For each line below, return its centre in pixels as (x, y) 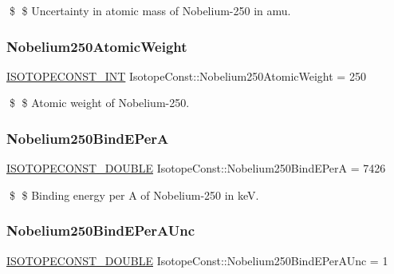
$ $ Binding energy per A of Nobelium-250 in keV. (134, 195)
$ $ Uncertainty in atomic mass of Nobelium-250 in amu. (150, 10)
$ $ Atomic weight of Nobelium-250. (99, 103)
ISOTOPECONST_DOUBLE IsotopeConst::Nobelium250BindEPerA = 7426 (196, 168)
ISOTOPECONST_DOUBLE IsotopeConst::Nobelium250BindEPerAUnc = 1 (197, 260)
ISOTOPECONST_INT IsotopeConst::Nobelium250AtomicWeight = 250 (186, 75)
